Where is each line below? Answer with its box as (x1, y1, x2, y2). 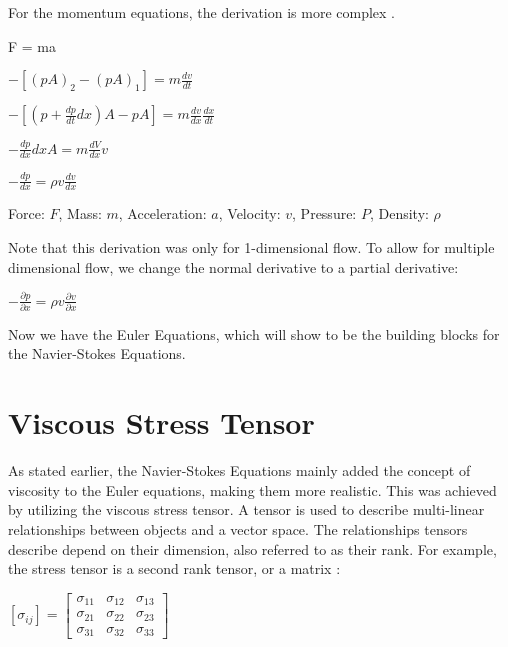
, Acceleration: (118, 203, 207, 224)
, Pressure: (292, 203, 357, 224)
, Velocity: (218, 203, 281, 224)
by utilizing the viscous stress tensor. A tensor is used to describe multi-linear (8, 499, 485, 520)
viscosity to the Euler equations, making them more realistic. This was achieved (8, 479, 497, 500)
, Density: (369, 203, 429, 224)
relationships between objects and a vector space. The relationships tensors (8, 518, 468, 539)
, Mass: (58, 203, 102, 224)
